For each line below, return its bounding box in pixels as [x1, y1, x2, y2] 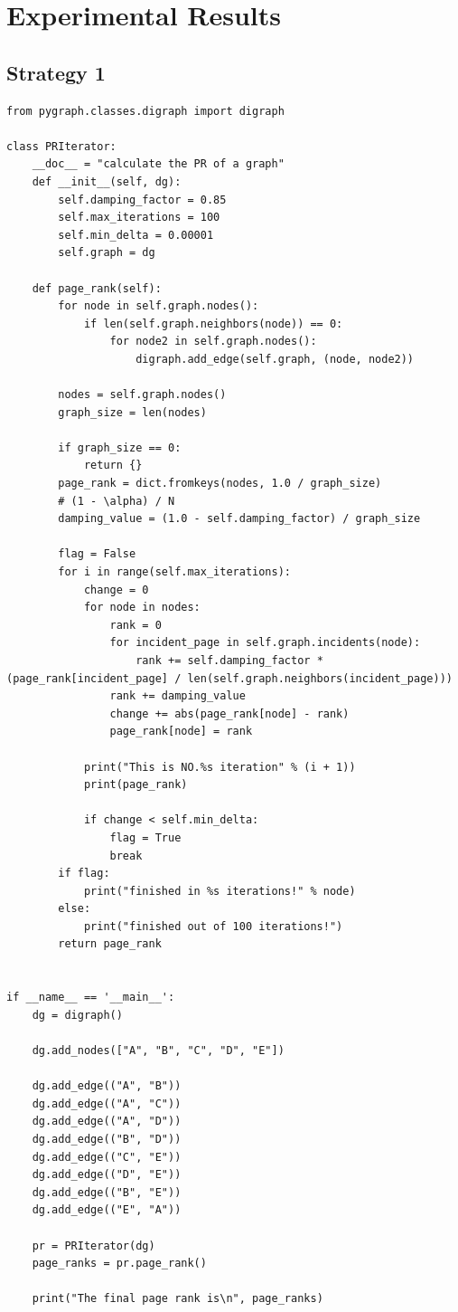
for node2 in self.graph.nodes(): [109, 335, 317, 348]
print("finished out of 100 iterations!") [83, 919, 343, 933]
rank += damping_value [109, 689, 246, 703]
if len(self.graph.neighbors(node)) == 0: [83, 317, 343, 330]
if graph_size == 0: [58, 441, 182, 454]
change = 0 [83, 583, 149, 596]
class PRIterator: [6, 139, 117, 153]
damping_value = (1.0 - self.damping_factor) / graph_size [58, 512, 421, 526]
